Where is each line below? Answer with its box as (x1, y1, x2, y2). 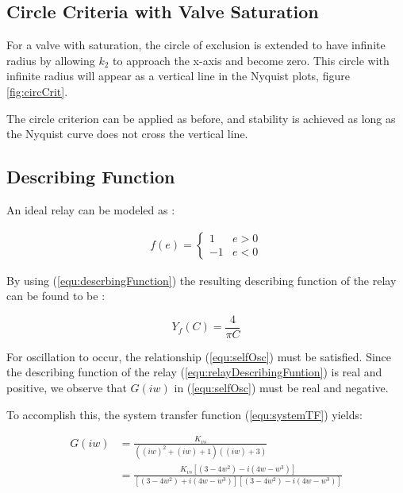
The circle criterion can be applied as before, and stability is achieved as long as (6, 110, 396, 126)
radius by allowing (6, 52, 95, 68)
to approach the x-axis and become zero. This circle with (113, 52, 390, 68)
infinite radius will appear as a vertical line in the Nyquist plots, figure (6, 67, 350, 84)
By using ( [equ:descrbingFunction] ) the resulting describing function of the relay (6, 272, 397, 288)
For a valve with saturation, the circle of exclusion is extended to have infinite (6, 37, 386, 53)
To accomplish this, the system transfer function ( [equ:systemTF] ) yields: (6, 406, 363, 422)
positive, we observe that (6, 379, 127, 396)
